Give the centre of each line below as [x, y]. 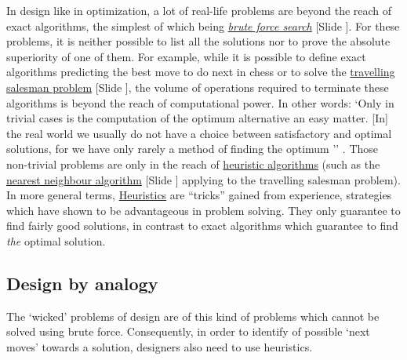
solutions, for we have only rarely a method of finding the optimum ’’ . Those [193, 149]
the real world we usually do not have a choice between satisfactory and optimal [199, 133]
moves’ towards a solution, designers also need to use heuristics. [160, 346]
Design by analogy [82, 283]
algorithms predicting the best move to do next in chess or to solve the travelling [201, 72]
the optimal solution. [56, 240]
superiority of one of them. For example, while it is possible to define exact [186, 56]
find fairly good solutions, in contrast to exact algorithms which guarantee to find [202, 225]
